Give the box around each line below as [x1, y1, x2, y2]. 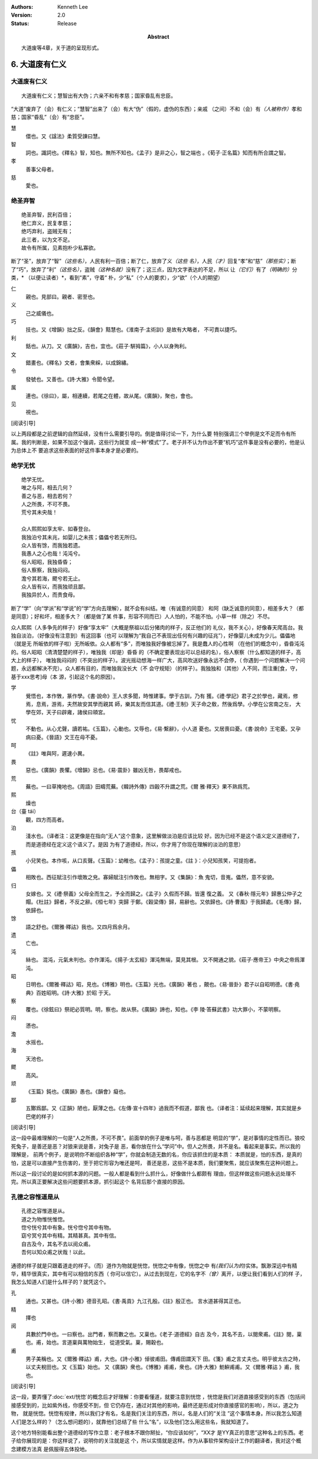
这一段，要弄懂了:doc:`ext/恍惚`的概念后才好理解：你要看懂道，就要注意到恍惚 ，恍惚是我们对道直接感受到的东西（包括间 [11, 1394, 306, 1401]
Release [57, 19, 77, 27]
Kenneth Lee [57, 4, 88, 10]
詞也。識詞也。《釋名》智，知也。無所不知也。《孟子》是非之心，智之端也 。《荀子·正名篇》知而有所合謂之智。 [25, 149, 289, 156]
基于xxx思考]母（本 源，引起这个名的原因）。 [11, 673, 118, 680]
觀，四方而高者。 [25, 816, 67, 823]
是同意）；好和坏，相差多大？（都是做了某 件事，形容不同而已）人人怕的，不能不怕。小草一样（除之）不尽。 [11, 613, 273, 620]
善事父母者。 [25, 166, 57, 173]
